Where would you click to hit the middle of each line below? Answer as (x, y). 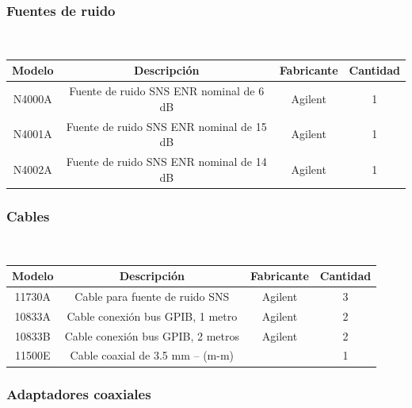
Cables (28, 216)
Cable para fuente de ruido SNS (152, 296)
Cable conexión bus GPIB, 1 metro (152, 316)
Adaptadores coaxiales (79, 394)
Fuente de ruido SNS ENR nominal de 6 (167, 91)
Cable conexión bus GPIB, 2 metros (152, 335)
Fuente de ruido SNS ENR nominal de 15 (166, 126)
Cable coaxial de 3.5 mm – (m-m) (152, 355)
